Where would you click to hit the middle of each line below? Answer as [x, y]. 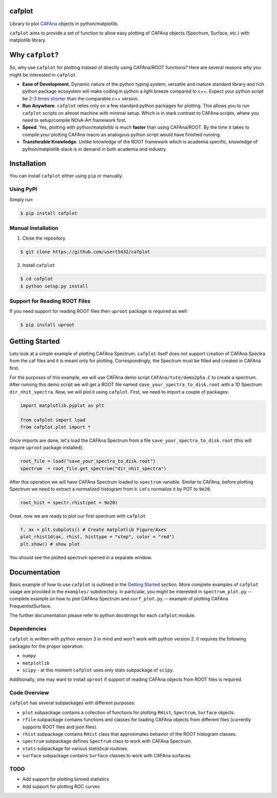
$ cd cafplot [37, 279]
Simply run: [22, 199]
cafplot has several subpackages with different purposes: [72, 703]
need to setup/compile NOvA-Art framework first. [74, 120]
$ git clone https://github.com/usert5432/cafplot [85, 252]
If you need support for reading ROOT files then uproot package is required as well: [99, 311]
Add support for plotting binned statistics [66, 779]
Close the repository [44, 238]
